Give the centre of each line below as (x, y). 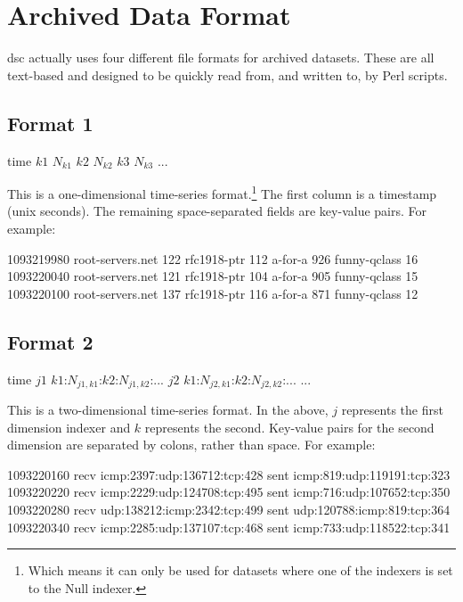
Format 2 (50, 341)
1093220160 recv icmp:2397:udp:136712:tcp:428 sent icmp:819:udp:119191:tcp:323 (229, 474)
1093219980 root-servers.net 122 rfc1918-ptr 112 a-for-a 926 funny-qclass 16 (213, 258)
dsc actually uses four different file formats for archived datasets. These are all (221, 58)
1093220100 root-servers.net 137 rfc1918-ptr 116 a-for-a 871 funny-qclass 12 (213, 293)
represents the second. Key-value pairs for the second (289, 427)
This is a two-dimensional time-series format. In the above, (168, 409)
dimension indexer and (69, 427)
